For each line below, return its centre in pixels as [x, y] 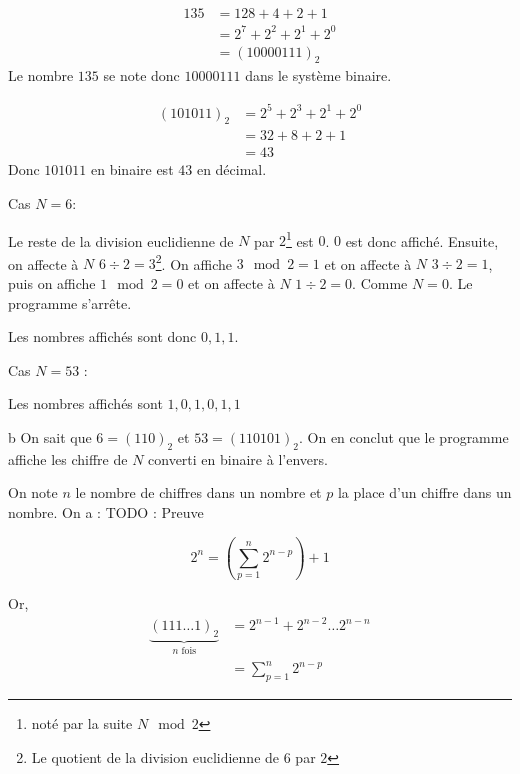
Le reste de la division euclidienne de [121, 240]
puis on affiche [52, 283]
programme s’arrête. [70, 302]
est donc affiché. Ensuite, [422, 240]
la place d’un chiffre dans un [424, 492]
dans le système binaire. [318, 75]
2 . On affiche [193, 262]
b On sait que [50, 437]
